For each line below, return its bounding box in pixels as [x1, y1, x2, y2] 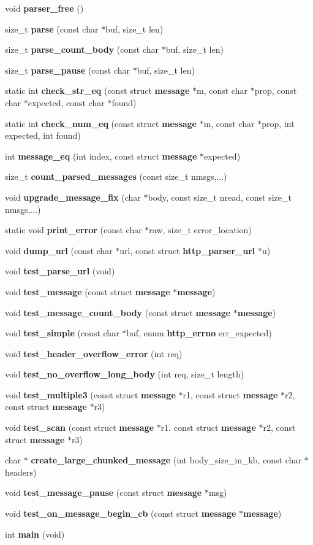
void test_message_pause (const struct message [5, 486, 202, 499]
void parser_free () [5, 2, 84, 14]
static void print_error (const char [5, 223, 142, 236]
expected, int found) [5, 129, 81, 142]
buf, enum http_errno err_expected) [126, 327, 272, 339]
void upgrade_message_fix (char [5, 190, 141, 203]
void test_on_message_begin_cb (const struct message [5, 507, 236, 520]
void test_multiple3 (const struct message [5, 388, 176, 401]
